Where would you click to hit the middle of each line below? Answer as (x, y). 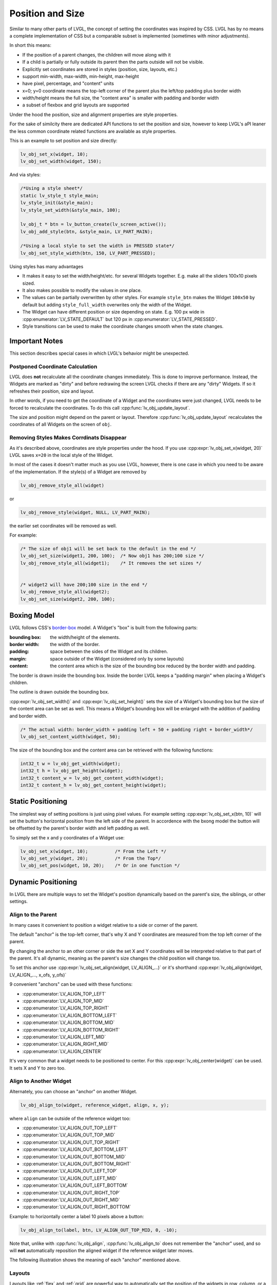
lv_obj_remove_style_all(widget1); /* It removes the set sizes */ (111, 563)
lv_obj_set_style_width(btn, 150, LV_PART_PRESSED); (88, 253)
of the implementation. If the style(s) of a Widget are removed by (78, 472)
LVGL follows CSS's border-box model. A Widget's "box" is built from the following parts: (103, 628)
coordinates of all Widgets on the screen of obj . (61, 425)
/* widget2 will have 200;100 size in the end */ (84, 584)
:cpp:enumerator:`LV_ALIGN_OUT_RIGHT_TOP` (71, 1192)
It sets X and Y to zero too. (38, 1068)
